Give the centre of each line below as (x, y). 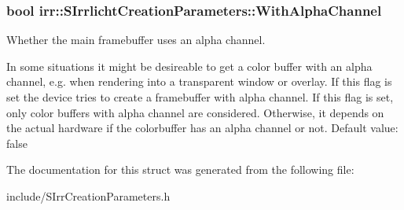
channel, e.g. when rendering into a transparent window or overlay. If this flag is (199, 81)
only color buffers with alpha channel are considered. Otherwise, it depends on (195, 112)
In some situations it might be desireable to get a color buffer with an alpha (189, 66)
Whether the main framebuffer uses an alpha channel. (136, 40)
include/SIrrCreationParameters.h (88, 195)
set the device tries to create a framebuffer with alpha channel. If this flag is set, (200, 97)
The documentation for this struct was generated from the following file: (180, 169)
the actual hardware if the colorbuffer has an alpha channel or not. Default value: (202, 128)
